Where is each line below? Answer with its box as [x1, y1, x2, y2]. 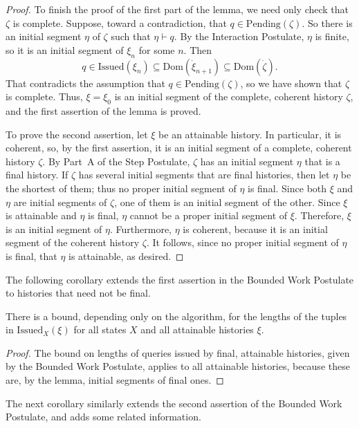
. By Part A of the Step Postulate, [42, 153, 190, 168]
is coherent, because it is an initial [183, 221, 328, 236]
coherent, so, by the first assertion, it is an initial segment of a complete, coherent [6, 140, 352, 155]
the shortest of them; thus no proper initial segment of [6, 180, 237, 195]
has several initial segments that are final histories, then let [78, 167, 330, 182]
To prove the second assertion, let [6, 127, 148, 141]
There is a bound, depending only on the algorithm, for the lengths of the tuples [6, 308, 347, 323]
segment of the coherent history [6, 235, 140, 250]
